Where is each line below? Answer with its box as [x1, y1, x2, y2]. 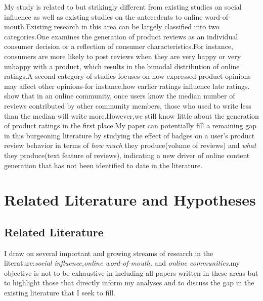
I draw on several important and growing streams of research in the [4, 247, 213, 258]
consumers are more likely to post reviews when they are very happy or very [4, 51, 241, 61]
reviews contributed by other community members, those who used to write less [4, 100, 251, 111]
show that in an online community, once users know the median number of [4, 90, 235, 101]
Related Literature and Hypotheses [4, 189, 256, 210]
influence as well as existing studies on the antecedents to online [4, 11, 203, 22]
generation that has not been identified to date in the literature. [4, 160, 203, 170]
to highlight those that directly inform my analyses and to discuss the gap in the [4, 277, 254, 288]
